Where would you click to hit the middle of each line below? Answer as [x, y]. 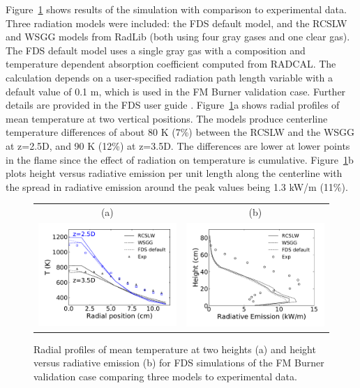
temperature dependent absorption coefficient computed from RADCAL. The [171, 64]
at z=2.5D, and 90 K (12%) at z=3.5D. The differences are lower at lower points [178, 145]
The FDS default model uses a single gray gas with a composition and [156, 50]
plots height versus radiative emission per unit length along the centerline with [174, 173]
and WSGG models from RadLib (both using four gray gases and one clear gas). [178, 37]
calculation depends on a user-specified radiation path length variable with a [169, 77]
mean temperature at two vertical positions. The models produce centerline [167, 118]
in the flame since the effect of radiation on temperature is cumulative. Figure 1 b [180, 159]
